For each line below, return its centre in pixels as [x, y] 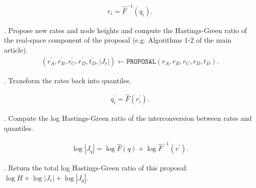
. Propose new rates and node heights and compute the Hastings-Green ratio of [125, 30]
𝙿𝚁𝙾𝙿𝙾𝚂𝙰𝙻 [141, 61]
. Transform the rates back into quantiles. [68, 80]
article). [16, 49]
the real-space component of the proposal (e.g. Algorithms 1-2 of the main [118, 40]
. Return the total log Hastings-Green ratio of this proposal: [96, 168]
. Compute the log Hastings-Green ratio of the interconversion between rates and [128, 118]
